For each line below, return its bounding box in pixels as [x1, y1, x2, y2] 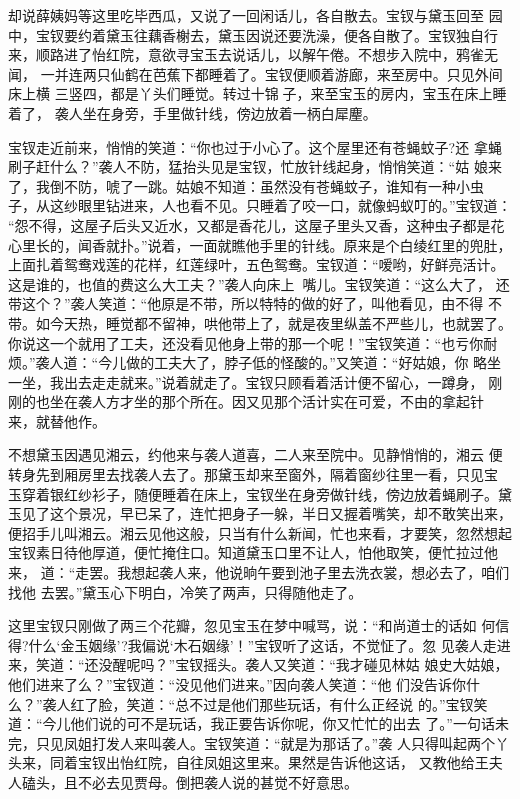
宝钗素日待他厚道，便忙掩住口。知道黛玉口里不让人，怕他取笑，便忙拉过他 [8, 542, 498, 563]
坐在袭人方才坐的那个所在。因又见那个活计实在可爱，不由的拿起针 [49, 391, 484, 412]
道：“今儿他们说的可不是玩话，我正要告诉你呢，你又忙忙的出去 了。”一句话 [8, 713, 495, 734]
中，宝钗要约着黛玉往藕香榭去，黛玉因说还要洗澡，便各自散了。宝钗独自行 [8, 24, 498, 45]
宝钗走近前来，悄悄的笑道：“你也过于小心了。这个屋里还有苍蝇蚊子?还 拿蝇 [8, 136, 502, 157]
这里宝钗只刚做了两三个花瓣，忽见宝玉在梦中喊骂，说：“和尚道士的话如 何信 [8, 615, 510, 636]
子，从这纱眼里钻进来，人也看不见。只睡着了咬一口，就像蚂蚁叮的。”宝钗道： [8, 195, 512, 216]
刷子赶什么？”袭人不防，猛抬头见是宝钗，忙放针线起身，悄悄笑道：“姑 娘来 [8, 156, 502, 177]
